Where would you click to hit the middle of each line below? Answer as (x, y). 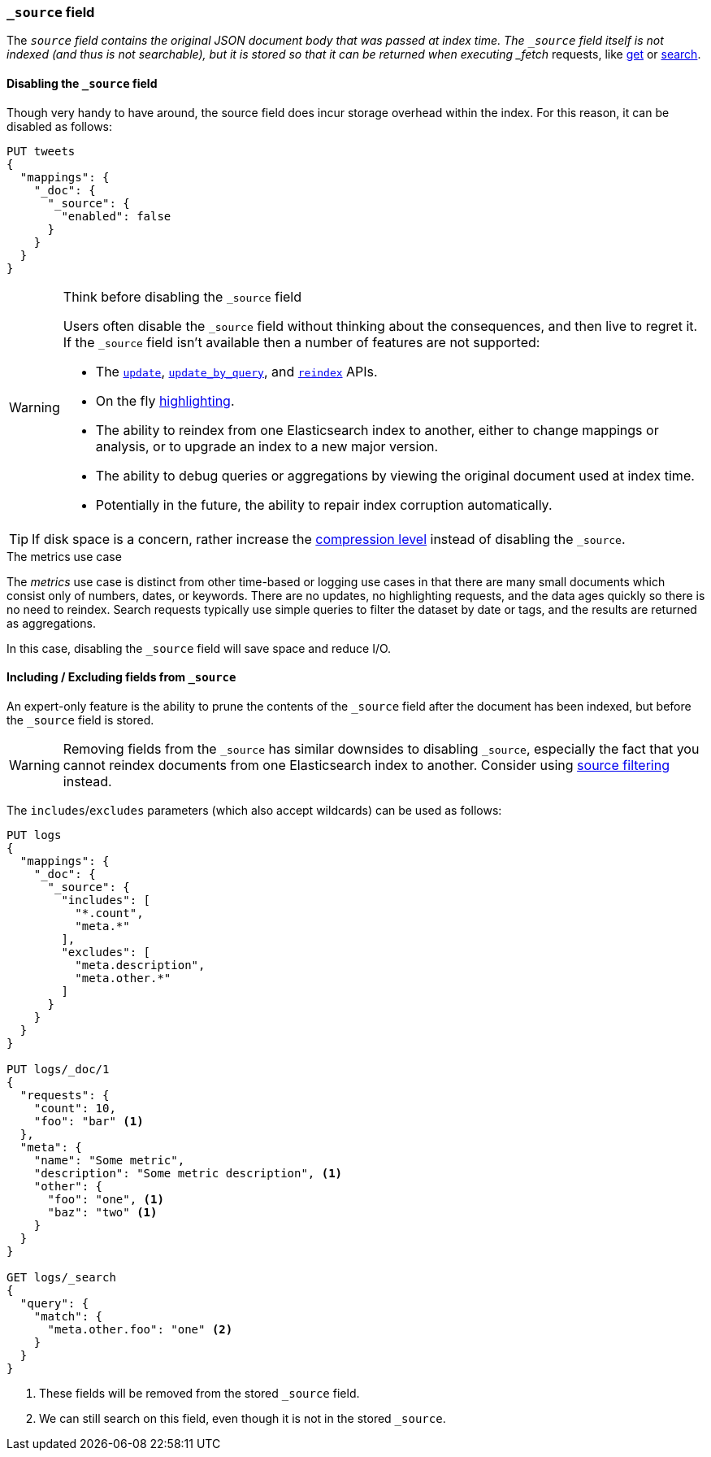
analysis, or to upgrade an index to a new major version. (267, 446)
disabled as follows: (60, 126)
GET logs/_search (61, 1277)
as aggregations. (51, 623)
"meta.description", (140, 965)
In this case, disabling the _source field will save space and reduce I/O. (199, 648)
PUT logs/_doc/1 (58, 1069)
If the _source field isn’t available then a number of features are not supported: (301, 342)
